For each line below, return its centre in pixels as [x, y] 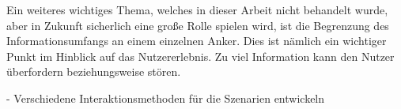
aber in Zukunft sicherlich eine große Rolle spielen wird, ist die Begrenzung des [198, 25]
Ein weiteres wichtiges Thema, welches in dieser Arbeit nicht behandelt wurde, [197, 9]
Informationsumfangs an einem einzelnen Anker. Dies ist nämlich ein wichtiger [197, 41]
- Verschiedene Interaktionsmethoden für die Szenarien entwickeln [166, 98]
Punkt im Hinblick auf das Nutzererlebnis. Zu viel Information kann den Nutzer [200, 56]
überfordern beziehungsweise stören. [94, 71]
